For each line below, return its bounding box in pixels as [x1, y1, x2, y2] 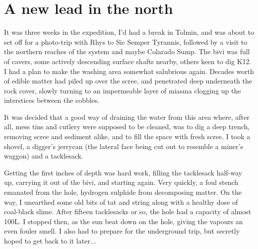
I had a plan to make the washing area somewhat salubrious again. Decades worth [4, 66, 254, 76]
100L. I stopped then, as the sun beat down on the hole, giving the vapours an [4, 216, 243, 226]
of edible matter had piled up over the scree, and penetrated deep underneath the [4, 76, 253, 86]
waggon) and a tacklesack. [4, 151, 83, 161]
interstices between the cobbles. [4, 95, 100, 105]
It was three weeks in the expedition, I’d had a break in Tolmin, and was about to [4, 27, 254, 37]
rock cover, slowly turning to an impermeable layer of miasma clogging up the [4, 85, 241, 95]
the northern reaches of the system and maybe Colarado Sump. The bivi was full [4, 46, 250, 57]
